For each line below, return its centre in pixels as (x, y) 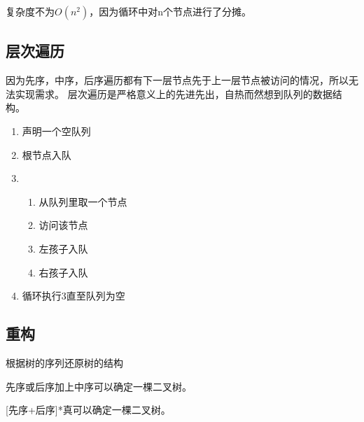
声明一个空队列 (56, 131)
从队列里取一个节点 (83, 201)
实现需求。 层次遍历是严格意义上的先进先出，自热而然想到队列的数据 (174, 93)
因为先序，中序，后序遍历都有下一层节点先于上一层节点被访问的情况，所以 (177, 80)
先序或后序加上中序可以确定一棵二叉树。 (99, 386)
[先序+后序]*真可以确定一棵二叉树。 (88, 410)
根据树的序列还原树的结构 (64, 362)
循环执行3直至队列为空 (73, 296)
